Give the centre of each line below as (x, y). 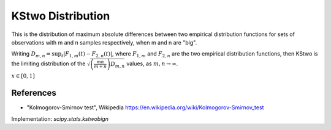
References (34, 93)
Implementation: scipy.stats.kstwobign (60, 118)
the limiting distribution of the (48, 63)
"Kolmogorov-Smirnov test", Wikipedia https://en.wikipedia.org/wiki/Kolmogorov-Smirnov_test (145, 107)
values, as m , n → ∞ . (152, 63)
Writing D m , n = (31, 55)
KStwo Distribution (61, 16)
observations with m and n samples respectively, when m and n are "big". (104, 42)
